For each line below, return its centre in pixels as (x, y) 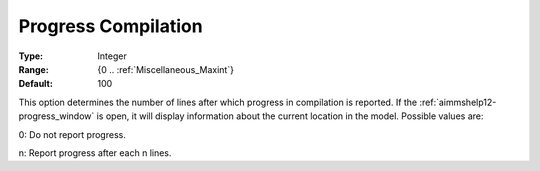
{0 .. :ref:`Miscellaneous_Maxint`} (166, 69)
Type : (31, 56)
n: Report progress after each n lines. (95, 152)
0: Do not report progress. (72, 134)
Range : (33, 69)
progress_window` (56, 116)
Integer (112, 56)
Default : (36, 84)
